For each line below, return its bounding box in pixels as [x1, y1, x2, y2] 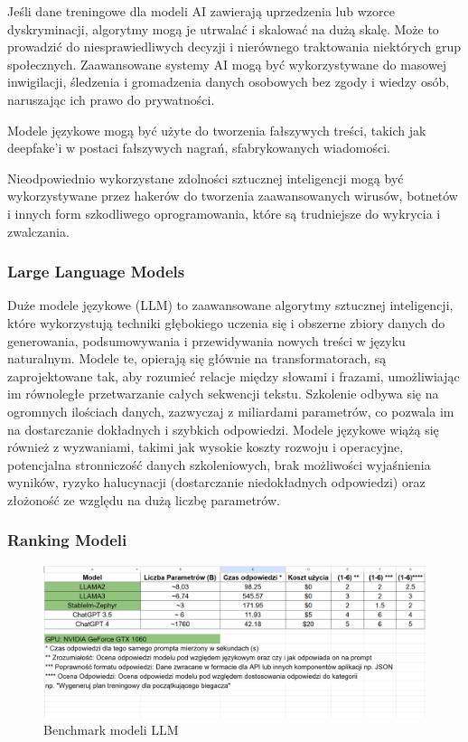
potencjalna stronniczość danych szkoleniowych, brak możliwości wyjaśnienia [7, 455, 431, 474]
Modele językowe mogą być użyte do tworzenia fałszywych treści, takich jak [7, 120, 426, 139]
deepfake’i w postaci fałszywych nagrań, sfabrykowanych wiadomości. [7, 138, 390, 157]
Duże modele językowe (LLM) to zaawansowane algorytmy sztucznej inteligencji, [7, 296, 454, 315]
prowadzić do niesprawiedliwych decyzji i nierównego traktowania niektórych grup [7, 37, 461, 56]
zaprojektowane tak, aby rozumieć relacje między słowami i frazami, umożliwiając [7, 366, 460, 385]
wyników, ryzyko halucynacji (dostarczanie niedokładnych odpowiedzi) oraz [7, 473, 426, 492]
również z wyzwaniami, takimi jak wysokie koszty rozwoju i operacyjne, [7, 437, 404, 456]
